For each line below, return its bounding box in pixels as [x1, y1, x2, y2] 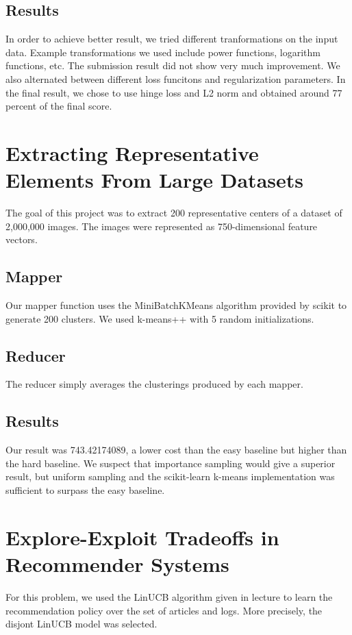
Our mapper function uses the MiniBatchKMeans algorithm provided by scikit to [5, 298, 347, 312]
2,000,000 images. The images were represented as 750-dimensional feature [5, 219, 318, 233]
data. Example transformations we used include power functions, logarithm [5, 45, 320, 59]
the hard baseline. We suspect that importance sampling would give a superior [5, 456, 336, 470]
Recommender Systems [5, 550, 229, 577]
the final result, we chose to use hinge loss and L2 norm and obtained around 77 [5, 85, 342, 99]
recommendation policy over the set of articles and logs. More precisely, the [5, 603, 323, 617]
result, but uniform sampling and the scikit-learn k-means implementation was [5, 469, 335, 484]
